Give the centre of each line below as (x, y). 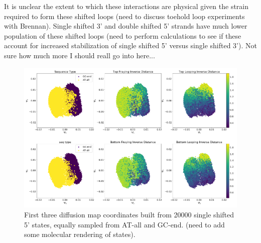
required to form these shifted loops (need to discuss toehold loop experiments (124, 16)
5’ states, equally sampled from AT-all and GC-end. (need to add (124, 224)
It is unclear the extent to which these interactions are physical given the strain (126, 6)
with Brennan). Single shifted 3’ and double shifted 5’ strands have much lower (126, 26)
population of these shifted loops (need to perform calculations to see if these (123, 35)
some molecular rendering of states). (80, 234)
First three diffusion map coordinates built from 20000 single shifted (129, 214)
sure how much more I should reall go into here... (80, 55)
